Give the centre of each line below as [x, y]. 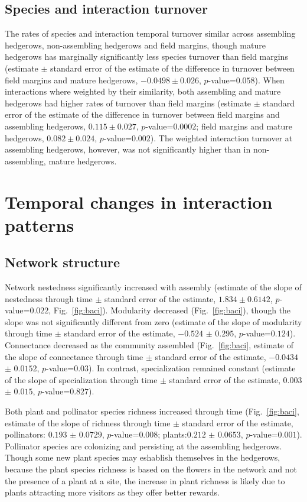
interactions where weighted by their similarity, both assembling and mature [143, 91]
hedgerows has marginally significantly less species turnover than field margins [146, 56]
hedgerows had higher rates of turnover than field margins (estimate [128, 103]
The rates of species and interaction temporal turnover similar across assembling [150, 33]
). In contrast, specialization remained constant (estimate [192, 368]
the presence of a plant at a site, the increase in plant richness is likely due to [145, 480]
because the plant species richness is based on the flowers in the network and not [151, 469]
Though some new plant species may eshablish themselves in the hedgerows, [143, 457]
